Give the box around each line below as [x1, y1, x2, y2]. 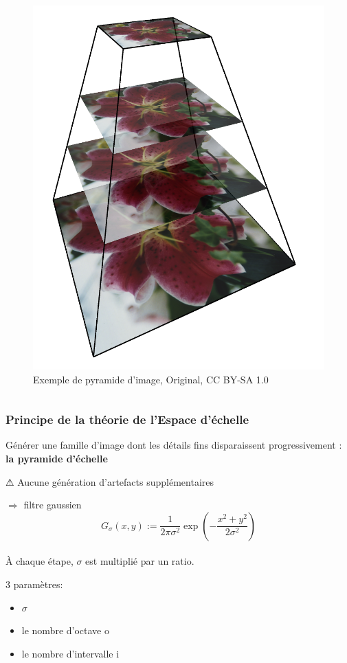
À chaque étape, [5, 554, 74, 568]
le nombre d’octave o [21, 623, 109, 638]
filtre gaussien [23, 497, 82, 512]
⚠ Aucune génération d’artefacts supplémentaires [5, 474, 214, 488]
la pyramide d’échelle [5, 451, 108, 465]
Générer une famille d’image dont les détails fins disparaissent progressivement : [5, 438, 342, 452]
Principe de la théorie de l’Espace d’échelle [5, 411, 249, 428]
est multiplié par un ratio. [85, 554, 194, 568]
